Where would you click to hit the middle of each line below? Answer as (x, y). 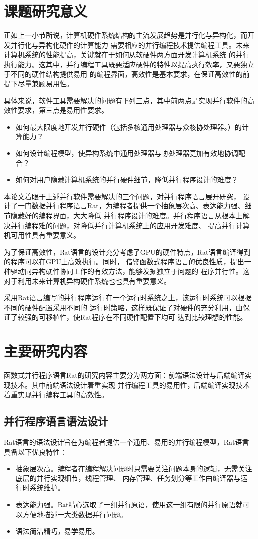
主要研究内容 (46, 351)
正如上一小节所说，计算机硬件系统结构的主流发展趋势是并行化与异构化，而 (126, 35)
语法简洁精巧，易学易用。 (57, 531)
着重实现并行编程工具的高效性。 (56, 394)
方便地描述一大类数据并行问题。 (75, 514)
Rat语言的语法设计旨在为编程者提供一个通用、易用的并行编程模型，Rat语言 (127, 442)
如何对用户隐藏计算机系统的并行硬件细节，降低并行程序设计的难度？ (127, 179)
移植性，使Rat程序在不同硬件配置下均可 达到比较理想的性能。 (146, 317)
